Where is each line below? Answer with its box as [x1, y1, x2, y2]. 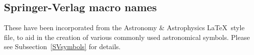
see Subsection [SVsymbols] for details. [4, 41, 121, 52]
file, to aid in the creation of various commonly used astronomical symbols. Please [4, 32, 250, 42]
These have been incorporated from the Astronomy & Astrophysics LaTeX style [4, 22, 245, 33]
